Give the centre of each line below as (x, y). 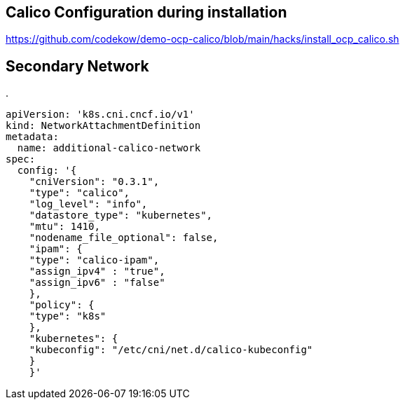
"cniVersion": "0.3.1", (94, 182)
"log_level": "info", (88, 204)
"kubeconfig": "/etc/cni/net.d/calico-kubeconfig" (171, 350)
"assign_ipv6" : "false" (97, 283)
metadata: (32, 137)
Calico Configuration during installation (146, 12)
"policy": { (62, 305)
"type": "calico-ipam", (94, 260)
